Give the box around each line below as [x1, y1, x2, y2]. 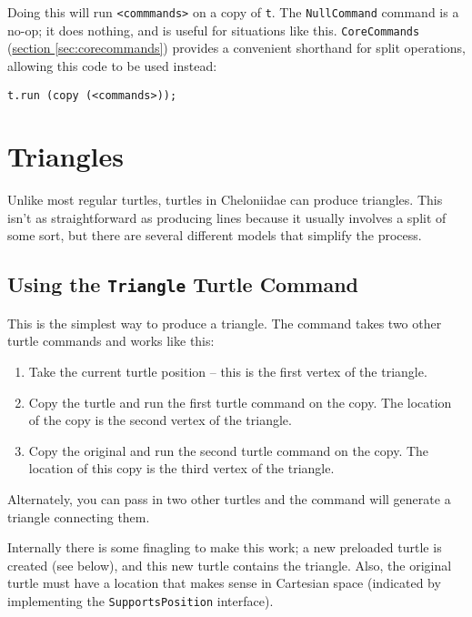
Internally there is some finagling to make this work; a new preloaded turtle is [7, 538, 442, 557]
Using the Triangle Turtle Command [7, 270, 358, 298]
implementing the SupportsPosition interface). [7, 591, 274, 610]
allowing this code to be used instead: [7, 56, 217, 75]
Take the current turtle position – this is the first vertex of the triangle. [28, 362, 427, 381]
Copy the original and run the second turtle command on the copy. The [28, 440, 429, 460]
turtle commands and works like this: [7, 331, 215, 350]
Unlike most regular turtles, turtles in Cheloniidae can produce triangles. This [7, 190, 443, 209]
